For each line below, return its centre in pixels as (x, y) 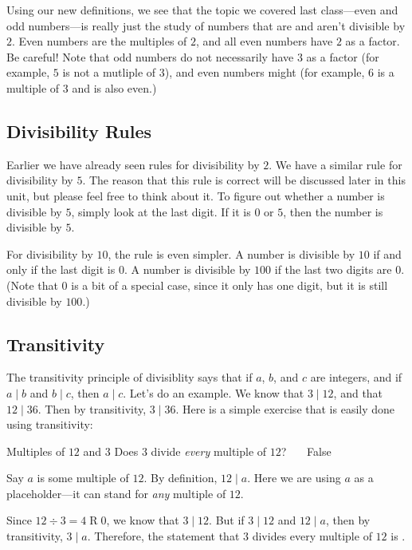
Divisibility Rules (79, 131)
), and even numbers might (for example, (265, 72)
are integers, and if (356, 377)
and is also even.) (114, 87)
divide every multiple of (209, 451)
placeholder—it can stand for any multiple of (116, 493)
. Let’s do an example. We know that (214, 392)
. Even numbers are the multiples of (100, 41)
